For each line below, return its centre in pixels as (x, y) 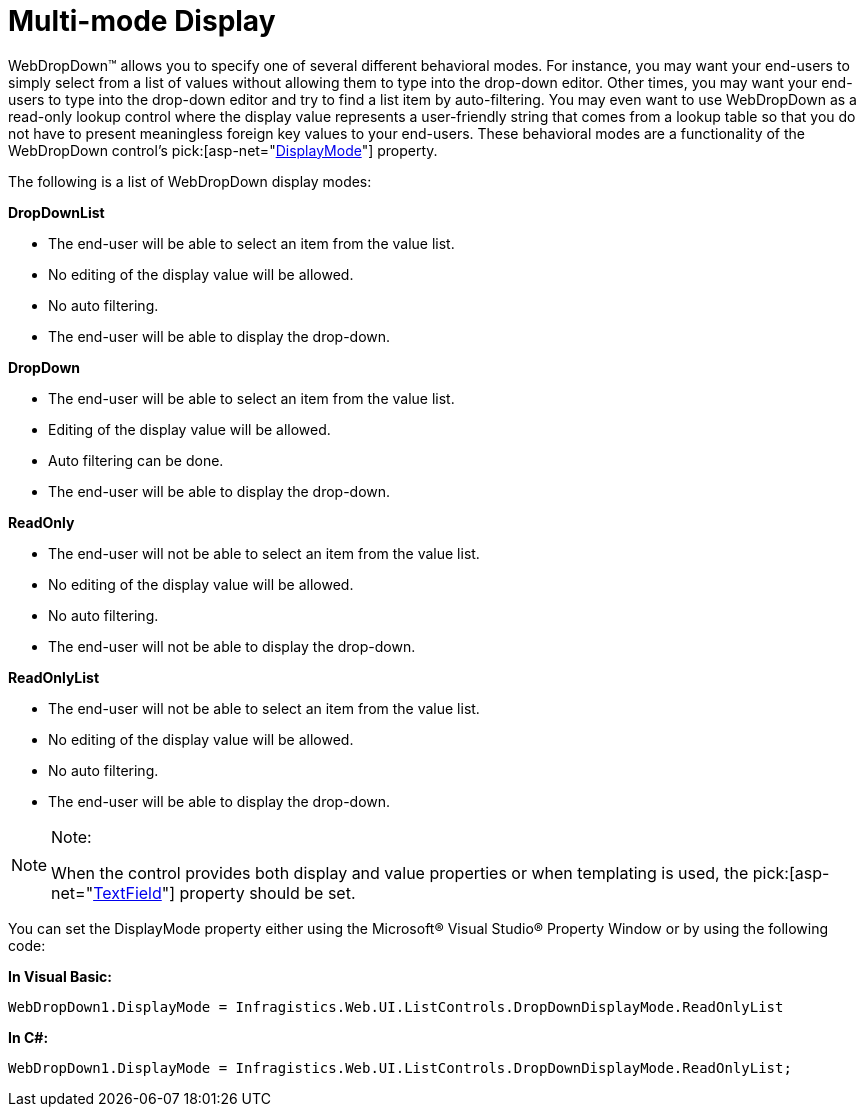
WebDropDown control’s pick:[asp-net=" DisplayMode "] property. (223, 150)
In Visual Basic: (60, 976)
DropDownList (56, 212)
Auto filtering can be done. (136, 460)
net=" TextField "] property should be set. (203, 892)
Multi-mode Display (142, 21)
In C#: (28, 1037)
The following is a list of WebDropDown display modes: (190, 181)
